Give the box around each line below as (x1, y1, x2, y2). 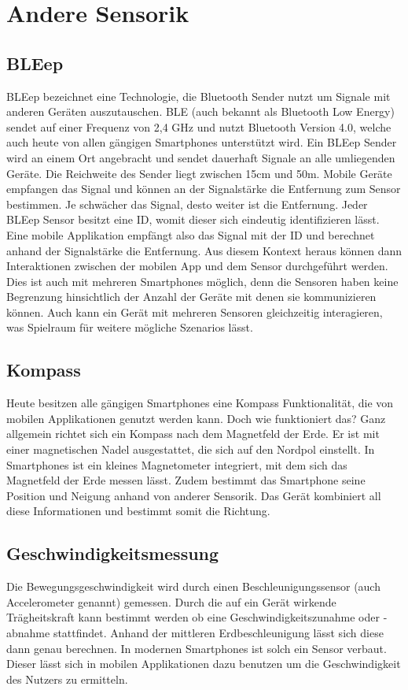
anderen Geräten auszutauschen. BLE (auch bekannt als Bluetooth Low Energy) (6, 103, 395, 120)
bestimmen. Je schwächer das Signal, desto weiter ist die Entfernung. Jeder (6, 195, 368, 212)
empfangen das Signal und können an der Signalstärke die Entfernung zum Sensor (6, 180, 401, 197)
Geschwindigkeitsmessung (6, 541, 219, 566)
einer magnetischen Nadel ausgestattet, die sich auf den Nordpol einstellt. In (6, 441, 375, 458)
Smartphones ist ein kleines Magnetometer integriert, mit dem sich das (6, 456, 347, 473)
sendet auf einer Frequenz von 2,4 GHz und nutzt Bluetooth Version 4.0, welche (6, 118, 391, 135)
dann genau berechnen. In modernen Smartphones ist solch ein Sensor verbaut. (6, 640, 387, 656)
